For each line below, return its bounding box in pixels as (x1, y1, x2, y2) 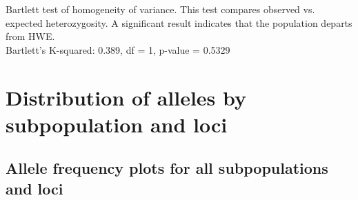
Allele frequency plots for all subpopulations (6, 157, 328, 179)
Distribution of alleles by (6, 83, 247, 111)
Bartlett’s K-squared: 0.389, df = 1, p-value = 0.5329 (6, 42, 230, 57)
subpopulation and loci (6, 110, 228, 138)
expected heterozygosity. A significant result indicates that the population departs (6, 15, 352, 30)
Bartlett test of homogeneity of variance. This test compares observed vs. (6, 2, 315, 16)
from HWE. (6, 29, 55, 43)
